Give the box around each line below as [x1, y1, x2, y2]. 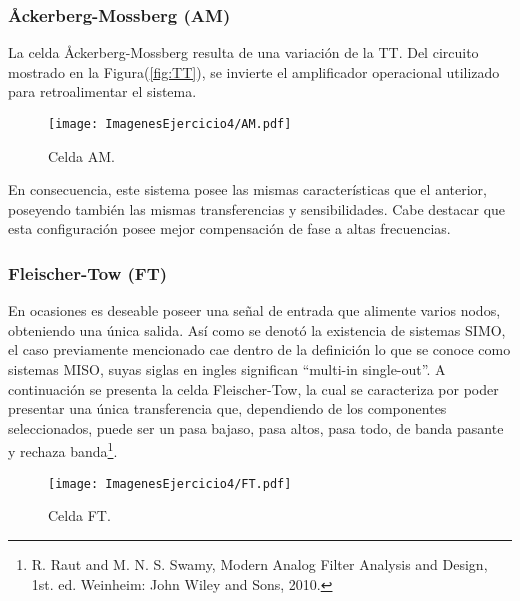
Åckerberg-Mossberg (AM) [8, 2, 231, 27]
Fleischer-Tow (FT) [8, 260, 168, 285]
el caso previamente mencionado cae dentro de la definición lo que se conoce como [8, 339, 511, 360]
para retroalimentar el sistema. [8, 81, 197, 102]
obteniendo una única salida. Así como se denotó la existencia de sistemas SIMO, [8, 319, 506, 340]
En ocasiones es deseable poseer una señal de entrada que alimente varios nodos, [8, 300, 501, 321]
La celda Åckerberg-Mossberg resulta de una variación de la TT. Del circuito [8, 42, 479, 63]
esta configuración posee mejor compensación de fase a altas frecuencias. [8, 218, 451, 239]
